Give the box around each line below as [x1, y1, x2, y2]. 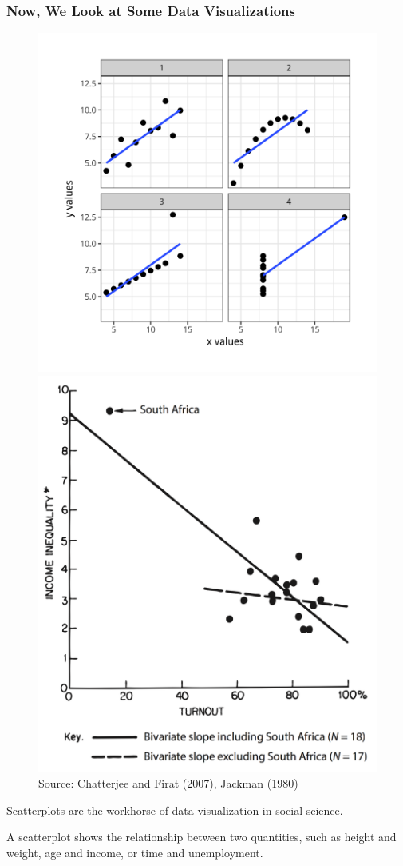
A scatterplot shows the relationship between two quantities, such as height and [6, 828, 397, 845]
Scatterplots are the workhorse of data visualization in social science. [6, 801, 343, 818]
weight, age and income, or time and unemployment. [6, 844, 263, 860]
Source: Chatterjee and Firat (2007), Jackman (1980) [38, 775, 298, 792]
